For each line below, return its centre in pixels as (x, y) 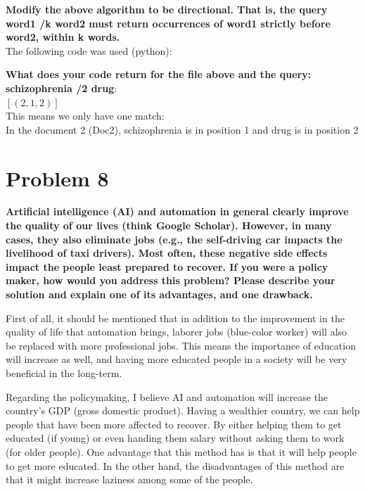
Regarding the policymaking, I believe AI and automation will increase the (167, 396)
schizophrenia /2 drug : (62, 88)
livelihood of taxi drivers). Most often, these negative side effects (167, 253)
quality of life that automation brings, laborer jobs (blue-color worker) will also (177, 332)
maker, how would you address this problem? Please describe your (171, 280)
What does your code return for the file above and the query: (159, 74)
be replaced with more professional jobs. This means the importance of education (181, 345)
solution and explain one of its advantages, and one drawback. (159, 294)
